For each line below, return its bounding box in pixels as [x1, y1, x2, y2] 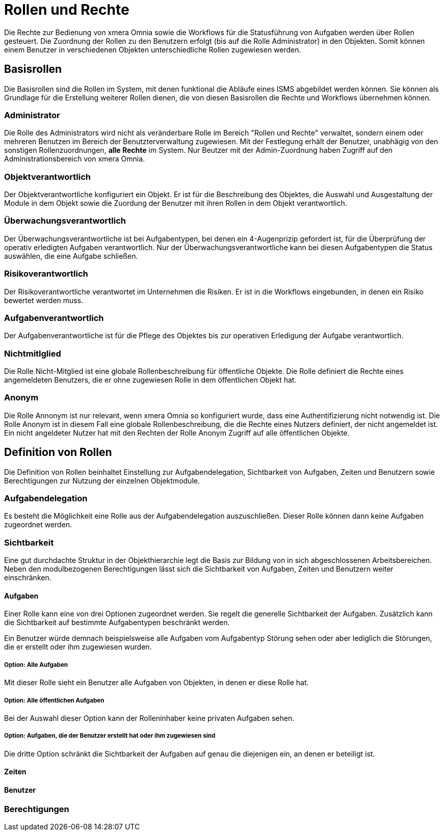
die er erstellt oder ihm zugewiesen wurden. [4, 642, 152, 652]
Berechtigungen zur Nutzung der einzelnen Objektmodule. [4, 476, 200, 485]
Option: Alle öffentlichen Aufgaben [4, 696, 105, 704]
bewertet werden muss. [4, 295, 84, 305]
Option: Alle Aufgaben [4, 661, 68, 668]
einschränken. [4, 573, 51, 582]
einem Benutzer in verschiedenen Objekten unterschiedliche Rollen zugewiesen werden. [4, 45, 301, 54]
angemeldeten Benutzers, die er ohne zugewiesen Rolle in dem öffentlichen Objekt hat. [4, 375, 297, 385]
